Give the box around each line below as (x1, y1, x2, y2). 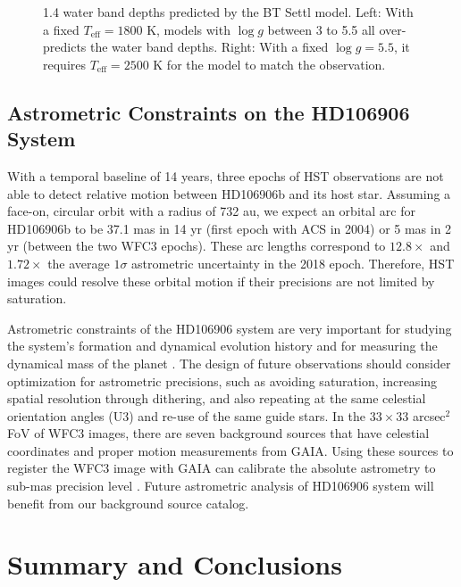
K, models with (147, 20, 230, 38)
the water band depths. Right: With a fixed (90, 37, 329, 56)
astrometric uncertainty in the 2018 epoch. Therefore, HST (131, 253, 455, 272)
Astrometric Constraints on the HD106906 (7, 98, 410, 126)
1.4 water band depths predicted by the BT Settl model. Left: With (43, 3, 414, 21)
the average (47, 253, 110, 272)
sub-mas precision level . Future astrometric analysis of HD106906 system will (7, 476, 434, 495)
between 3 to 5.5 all (267, 20, 375, 38)
